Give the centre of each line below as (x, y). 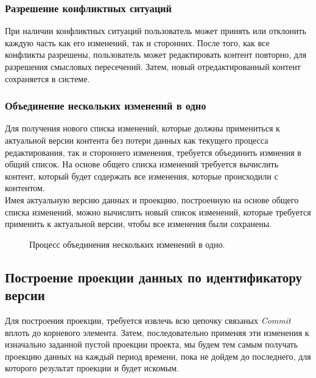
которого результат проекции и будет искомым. (92, 368)
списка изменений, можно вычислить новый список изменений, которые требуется (158, 212)
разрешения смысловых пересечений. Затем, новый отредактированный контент (153, 66)
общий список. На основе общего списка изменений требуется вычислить (142, 164)
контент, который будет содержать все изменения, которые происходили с (142, 176)
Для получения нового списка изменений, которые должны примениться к (142, 128)
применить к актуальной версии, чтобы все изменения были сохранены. (138, 224)
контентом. (25, 188)
